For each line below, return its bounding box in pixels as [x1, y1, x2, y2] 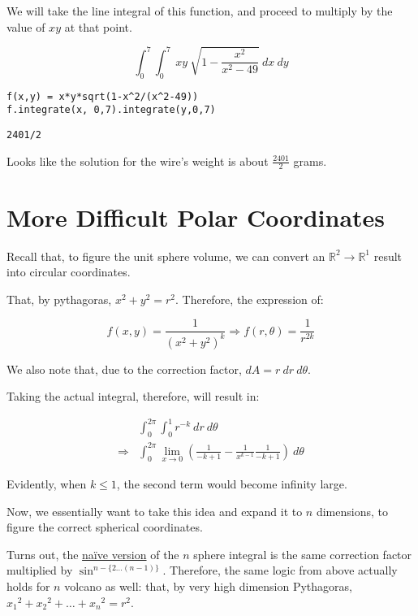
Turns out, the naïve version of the [6, 545, 179, 562]
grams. [293, 152, 327, 169]
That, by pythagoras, [6, 290, 112, 307]
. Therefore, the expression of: [175, 290, 324, 307]
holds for [6, 577, 50, 594]
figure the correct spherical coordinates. [6, 518, 203, 536]
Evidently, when [6, 475, 87, 492]
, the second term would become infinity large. [116, 475, 347, 492]
